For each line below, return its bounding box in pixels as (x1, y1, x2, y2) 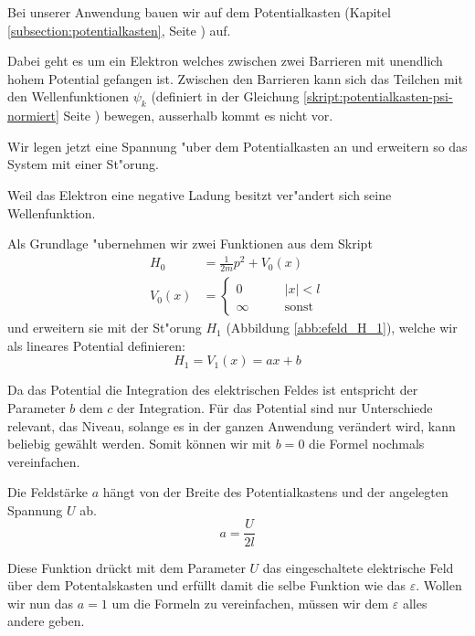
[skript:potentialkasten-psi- (303, 87, 453, 106)
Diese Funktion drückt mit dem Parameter (7, 557, 246, 577)
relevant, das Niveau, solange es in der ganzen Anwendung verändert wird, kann (7, 416, 456, 435)
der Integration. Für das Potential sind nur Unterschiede (117, 397, 433, 417)
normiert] (7, 106, 59, 125)
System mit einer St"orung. (7, 154, 160, 174)
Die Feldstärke (7, 482, 89, 502)
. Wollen (416, 576, 462, 595)
